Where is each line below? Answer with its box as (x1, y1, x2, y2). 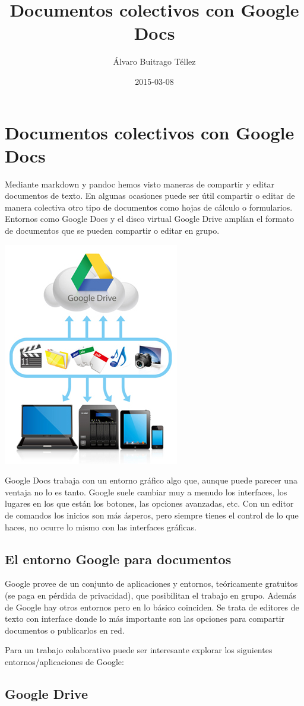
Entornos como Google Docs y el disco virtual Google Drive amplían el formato (5, 212, 294, 225)
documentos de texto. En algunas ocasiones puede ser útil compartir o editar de (5, 189, 295, 202)
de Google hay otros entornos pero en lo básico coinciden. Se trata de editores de (5, 600, 299, 613)
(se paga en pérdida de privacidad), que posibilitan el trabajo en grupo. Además (5, 589, 296, 601)
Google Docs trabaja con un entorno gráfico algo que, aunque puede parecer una (5, 474, 297, 486)
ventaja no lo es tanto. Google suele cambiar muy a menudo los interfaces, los (5, 485, 287, 498)
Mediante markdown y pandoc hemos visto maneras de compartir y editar (5, 177, 274, 190)
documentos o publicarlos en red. (5, 624, 125, 636)
